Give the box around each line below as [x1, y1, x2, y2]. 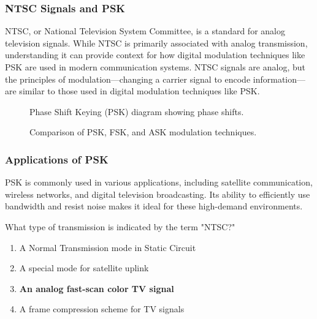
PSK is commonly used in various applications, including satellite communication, [5, 176, 313, 189]
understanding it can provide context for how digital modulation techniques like [5, 48, 305, 61]
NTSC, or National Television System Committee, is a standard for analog [5, 24, 285, 37]
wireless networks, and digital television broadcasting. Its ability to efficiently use [5, 187, 310, 200]
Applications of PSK [5, 151, 109, 167]
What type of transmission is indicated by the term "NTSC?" [5, 220, 235, 233]
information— [253, 72, 306, 85]
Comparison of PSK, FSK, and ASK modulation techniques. [29, 126, 257, 138]
